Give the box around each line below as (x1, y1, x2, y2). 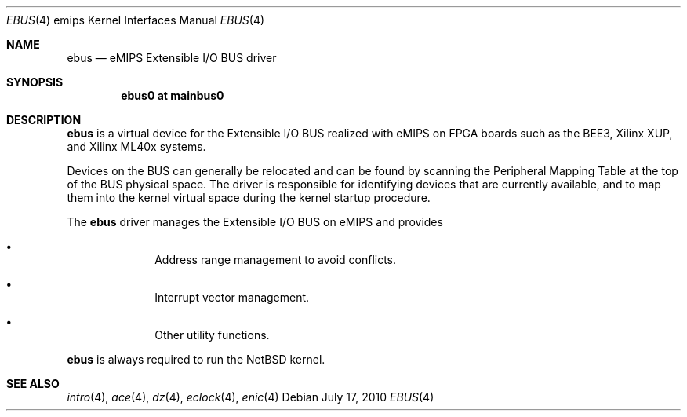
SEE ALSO (6, 377, 60, 390)
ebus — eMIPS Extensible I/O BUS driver (67, 51, 277, 64)
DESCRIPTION (6, 113, 82, 126)
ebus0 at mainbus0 (121, 89, 224, 102)
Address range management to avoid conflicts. (154, 253, 397, 266)
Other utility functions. (154, 328, 270, 342)
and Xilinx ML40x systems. (67, 140, 206, 153)
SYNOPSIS (6, 75, 64, 89)
